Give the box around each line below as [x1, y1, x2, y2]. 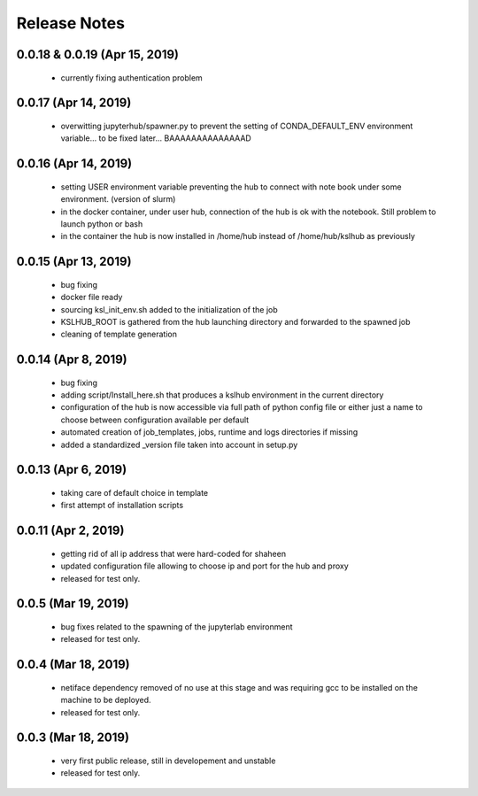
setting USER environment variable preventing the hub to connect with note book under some [60, 182, 402, 192]
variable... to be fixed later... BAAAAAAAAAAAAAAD [60, 133, 251, 143]
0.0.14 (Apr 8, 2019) [16, 352, 127, 367]
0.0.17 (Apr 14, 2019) [16, 96, 132, 111]
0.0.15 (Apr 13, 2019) [16, 254, 132, 269]
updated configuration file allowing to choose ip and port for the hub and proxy [60, 560, 349, 571]
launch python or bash [60, 218, 143, 229]
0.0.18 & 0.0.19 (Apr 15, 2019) [16, 47, 179, 62]
